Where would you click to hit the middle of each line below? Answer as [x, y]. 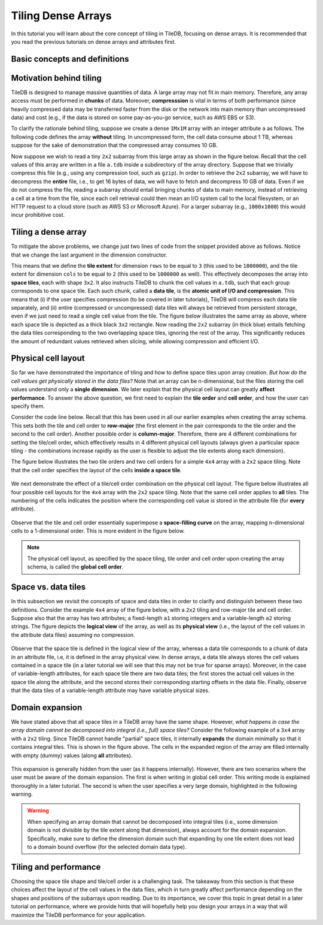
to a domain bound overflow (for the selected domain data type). [107, 847]
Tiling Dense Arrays [61, 16]
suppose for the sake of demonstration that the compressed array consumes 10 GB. [114, 145]
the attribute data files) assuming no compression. [73, 634]
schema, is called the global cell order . [75, 567]
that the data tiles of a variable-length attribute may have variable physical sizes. [110, 690]
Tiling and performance [56, 867]
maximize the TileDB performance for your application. [79, 915]
